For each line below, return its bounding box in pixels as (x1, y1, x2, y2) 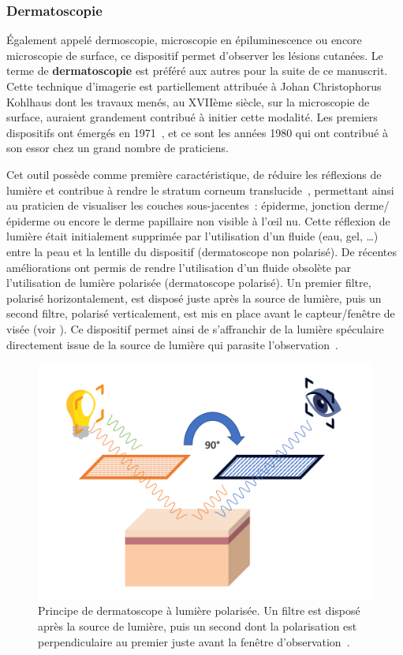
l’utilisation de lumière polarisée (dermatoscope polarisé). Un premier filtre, (6, 274, 371, 291)
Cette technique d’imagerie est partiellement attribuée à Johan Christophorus (6, 78, 382, 94)
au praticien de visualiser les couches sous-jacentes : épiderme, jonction (6, 197, 351, 214)
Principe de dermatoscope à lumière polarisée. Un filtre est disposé (38, 602, 360, 619)
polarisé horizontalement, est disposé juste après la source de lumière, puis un (6, 289, 382, 306)
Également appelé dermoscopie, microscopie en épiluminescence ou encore (6, 32, 362, 48)
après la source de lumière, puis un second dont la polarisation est (38, 618, 357, 635)
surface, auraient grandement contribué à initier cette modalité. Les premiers (6, 109, 378, 125)
